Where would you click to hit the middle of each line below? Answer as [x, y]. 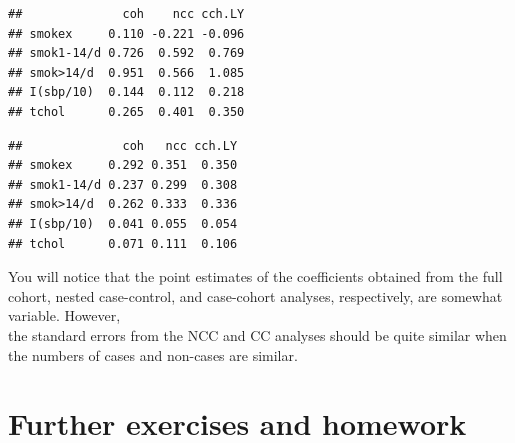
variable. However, [64, 315]
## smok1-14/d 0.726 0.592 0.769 [126, 53]
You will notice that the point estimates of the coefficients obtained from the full [255, 276]
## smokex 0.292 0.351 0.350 [123, 165]
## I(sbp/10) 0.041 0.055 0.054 [123, 223]
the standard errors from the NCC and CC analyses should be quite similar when [257, 334]
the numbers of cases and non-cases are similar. [153, 354]
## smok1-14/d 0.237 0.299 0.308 [123, 184]
